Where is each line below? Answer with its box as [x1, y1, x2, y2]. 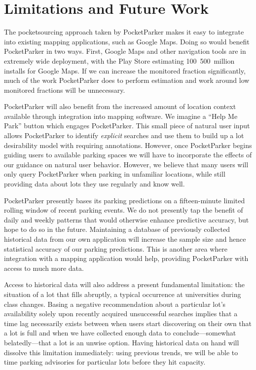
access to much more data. [4, 262, 84, 273]
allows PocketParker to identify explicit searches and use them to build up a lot [4, 130, 244, 141]
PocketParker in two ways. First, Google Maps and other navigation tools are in [4, 46, 246, 56]
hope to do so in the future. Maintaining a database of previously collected [4, 224, 230, 234]
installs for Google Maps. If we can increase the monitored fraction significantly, [4, 65, 246, 75]
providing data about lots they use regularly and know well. [4, 179, 185, 189]
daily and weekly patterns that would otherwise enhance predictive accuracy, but [4, 214, 249, 224]
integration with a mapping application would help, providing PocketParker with [4, 253, 249, 263]
